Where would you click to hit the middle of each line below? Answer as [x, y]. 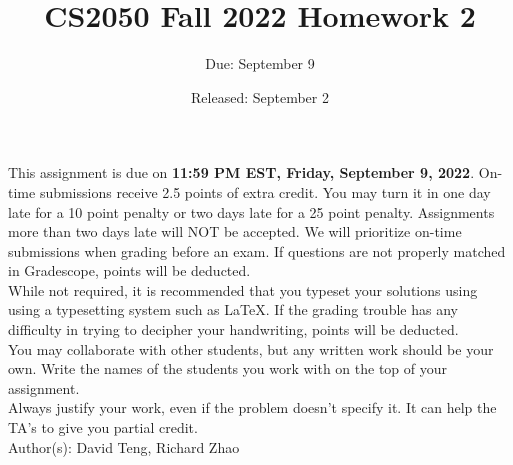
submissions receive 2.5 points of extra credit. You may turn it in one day [265, 191]
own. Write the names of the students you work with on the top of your [228, 368]
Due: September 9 [260, 63]
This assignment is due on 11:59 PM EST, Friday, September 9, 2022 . [241, 172]
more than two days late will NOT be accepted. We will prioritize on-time [235, 231]
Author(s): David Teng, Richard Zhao [124, 446]
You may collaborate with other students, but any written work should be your [251, 348]
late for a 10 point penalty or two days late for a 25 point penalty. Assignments [251, 211]
